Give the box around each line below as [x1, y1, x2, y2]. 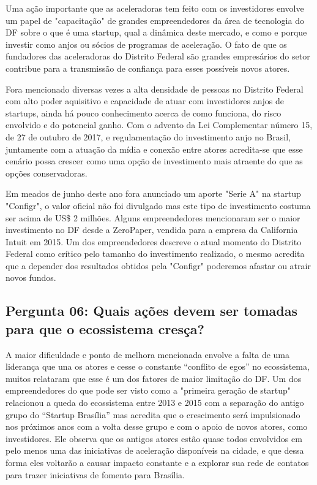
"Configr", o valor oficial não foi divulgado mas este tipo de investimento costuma [6, 199, 311, 212]
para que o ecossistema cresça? [6, 319, 204, 338]
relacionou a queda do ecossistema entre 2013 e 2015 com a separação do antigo [6, 396, 304, 409]
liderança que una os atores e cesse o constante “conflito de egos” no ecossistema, [6, 360, 310, 373]
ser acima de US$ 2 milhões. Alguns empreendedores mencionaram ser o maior [6, 211, 300, 224]
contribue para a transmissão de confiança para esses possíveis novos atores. [6, 61, 290, 74]
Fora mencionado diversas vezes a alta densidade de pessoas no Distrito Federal [6, 82, 304, 95]
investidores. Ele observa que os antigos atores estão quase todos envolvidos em [6, 432, 302, 445]
